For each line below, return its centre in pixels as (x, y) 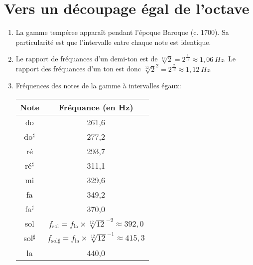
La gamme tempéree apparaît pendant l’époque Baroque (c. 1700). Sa (122, 32)
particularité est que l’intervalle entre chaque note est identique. (113, 42)
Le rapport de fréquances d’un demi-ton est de (87, 59)
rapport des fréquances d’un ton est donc (78, 69)
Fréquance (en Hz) (96, 107)
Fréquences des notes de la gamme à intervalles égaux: (98, 86)
